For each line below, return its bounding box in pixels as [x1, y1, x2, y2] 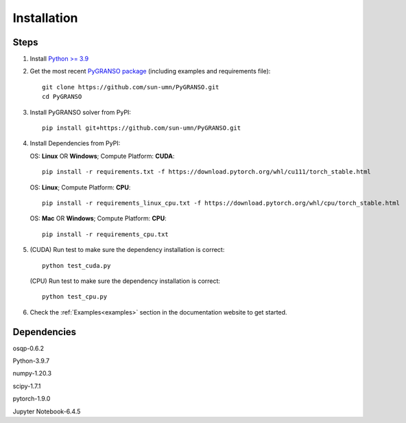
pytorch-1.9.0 [12, 395, 51, 403]
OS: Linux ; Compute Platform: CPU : [29, 183, 131, 192]
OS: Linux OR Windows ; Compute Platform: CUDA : [29, 152, 175, 160]
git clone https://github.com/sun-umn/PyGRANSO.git [42, 83, 219, 91]
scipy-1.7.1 [12, 382, 41, 390]
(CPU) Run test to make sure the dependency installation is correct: [29, 277, 221, 285]
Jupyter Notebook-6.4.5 [12, 407, 81, 415]
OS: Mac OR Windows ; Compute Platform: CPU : [29, 214, 167, 222]
